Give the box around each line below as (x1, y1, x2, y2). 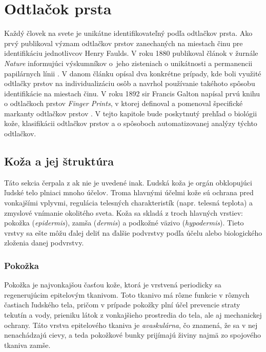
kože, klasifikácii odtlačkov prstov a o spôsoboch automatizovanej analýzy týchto (4, 118, 257, 129)
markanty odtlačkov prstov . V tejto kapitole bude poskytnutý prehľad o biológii (4, 108, 257, 118)
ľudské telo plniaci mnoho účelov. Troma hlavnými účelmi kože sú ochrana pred (4, 187, 254, 198)
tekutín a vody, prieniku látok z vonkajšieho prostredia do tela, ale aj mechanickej (4, 309, 262, 320)
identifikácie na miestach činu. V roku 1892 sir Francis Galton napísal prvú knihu (4, 88, 260, 98)
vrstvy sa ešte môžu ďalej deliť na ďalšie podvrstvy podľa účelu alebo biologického (4, 227, 262, 238)
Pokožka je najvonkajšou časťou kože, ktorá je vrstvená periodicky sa (4, 279, 221, 290)
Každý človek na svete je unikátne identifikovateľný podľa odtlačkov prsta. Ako (4, 28, 253, 38)
